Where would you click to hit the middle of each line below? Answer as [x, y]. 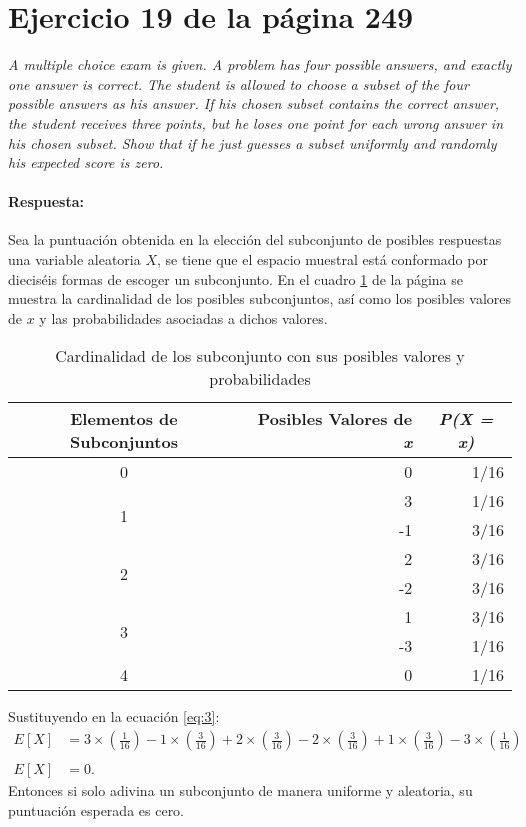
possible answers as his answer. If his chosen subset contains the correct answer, [254, 103]
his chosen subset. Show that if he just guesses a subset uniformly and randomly [252, 142]
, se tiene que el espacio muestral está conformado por [322, 259]
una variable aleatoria [74, 259]
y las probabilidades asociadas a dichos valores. [183, 317]
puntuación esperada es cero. [96, 809]
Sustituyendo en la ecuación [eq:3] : [114, 716]
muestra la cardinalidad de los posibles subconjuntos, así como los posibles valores [260, 298]
